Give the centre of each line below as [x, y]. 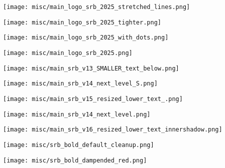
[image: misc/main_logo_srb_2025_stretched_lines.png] [97, 7]
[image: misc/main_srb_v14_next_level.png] [77, 114]
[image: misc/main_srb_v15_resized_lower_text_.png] [93, 99]
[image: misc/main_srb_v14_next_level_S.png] [80, 84]
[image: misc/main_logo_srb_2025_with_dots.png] [86, 38]
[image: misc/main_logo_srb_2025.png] [68, 53]
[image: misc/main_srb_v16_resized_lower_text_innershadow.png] [113, 130]
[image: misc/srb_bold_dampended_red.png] [75, 160]
